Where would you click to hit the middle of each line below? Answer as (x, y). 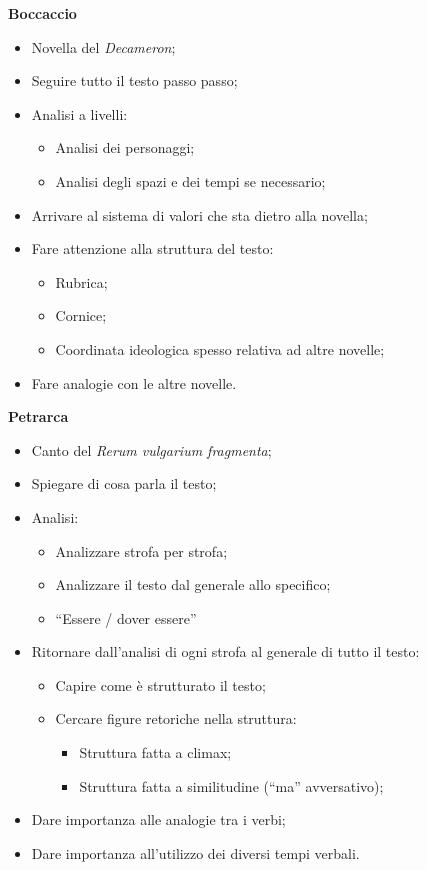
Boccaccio (42, 13)
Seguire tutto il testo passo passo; (134, 80)
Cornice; (81, 315)
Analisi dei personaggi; (125, 147)
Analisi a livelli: (79, 113)
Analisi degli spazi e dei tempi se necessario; (190, 180)
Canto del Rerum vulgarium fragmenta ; (151, 449)
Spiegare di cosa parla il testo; (124, 483)
